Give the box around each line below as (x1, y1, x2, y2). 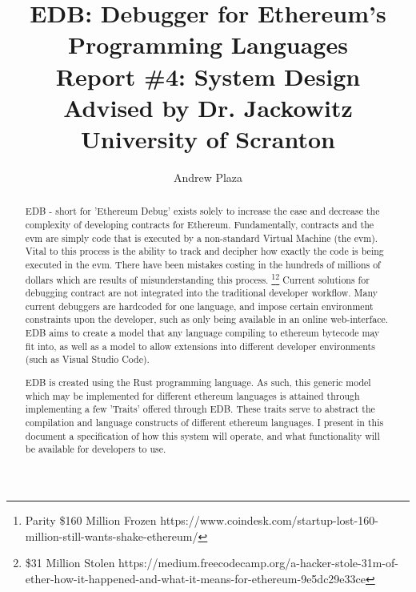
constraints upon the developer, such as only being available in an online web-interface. (25, 312, 389, 326)
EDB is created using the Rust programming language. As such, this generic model (25, 376, 371, 389)
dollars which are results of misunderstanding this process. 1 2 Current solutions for (25, 270, 370, 286)
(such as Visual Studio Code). (25, 352, 150, 366)
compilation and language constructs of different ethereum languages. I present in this (25, 415, 384, 429)
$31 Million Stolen (25, 554, 115, 571)
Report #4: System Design (55, 59, 361, 92)
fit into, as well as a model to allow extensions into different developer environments (25, 339, 375, 352)
